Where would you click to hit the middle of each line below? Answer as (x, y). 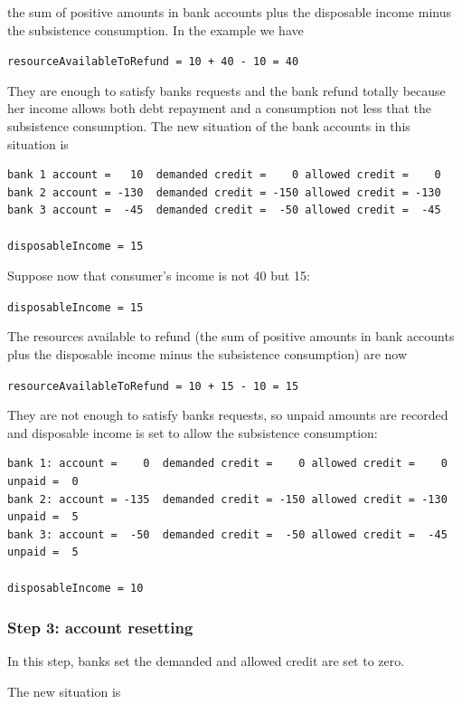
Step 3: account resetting (100, 628)
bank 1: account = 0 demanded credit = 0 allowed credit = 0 (227, 464)
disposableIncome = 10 (75, 588)
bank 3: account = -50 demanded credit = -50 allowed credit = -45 (227, 534)
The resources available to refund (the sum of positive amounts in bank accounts (231, 336)
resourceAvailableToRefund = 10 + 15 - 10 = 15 (153, 386)
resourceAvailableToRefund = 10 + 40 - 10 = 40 (153, 62)
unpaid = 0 (43, 482)
